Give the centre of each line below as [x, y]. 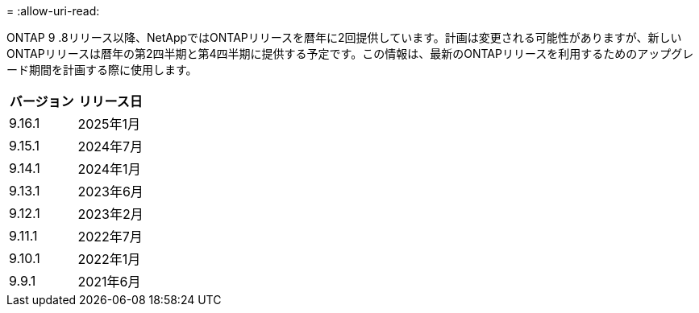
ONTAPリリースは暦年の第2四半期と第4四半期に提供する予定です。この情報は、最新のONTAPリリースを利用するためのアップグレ [350, 54]
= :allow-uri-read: [53, 11]
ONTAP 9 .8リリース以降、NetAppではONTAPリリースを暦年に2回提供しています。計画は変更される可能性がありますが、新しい [344, 37]
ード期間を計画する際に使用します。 [102, 70]
